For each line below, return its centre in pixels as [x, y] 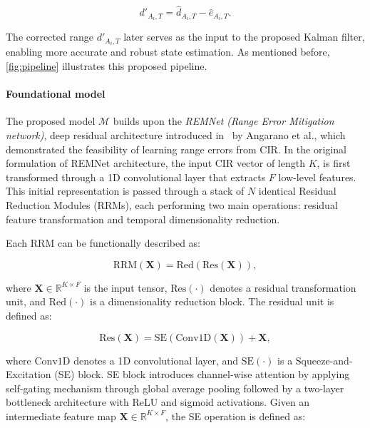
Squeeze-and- [324, 360]
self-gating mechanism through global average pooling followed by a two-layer [175, 388]
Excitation [29, 374]
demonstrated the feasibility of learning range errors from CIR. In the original [176, 149]
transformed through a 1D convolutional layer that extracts [136, 177]
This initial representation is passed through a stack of [125, 191]
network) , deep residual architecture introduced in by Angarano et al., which [176, 134]
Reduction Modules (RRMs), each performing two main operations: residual [172, 204]
